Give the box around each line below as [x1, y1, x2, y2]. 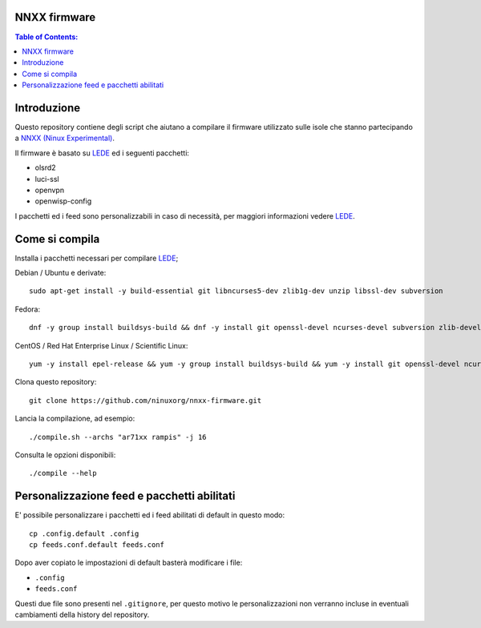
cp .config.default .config [29, 529, 139, 538]
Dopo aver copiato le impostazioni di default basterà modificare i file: [14, 558, 243, 568]
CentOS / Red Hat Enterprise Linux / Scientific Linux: [14, 340, 188, 350]
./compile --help [29, 469, 97, 478]
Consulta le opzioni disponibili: [14, 449, 116, 460]
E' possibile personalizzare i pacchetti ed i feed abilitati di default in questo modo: [14, 510, 285, 520]
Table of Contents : [14, 32, 79, 42]
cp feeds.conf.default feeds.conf [29, 541, 164, 549]
